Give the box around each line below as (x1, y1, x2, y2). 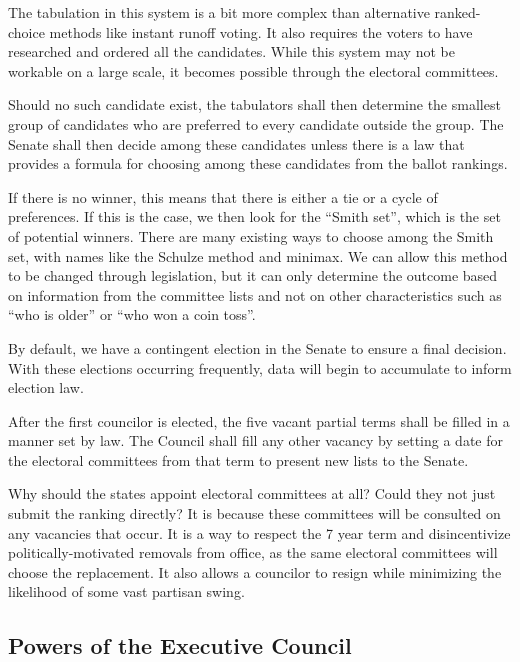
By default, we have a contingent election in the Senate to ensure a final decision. (8, 337, 507, 358)
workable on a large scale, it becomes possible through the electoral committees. (8, 60, 499, 81)
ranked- (434, 2, 481, 22)
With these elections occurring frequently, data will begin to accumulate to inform (8, 357, 512, 378)
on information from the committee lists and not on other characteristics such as (8, 284, 502, 305)
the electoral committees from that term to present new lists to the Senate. (8, 449, 469, 470)
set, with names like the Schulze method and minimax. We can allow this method (8, 245, 508, 266)
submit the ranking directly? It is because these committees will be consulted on (8, 503, 501, 524)
